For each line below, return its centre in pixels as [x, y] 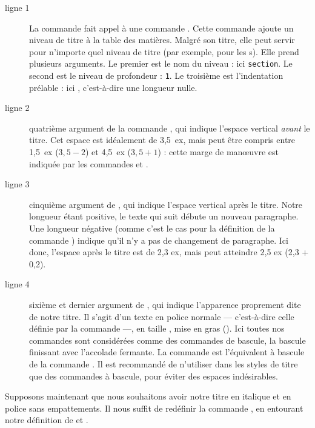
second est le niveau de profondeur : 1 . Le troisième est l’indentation [156, 75]
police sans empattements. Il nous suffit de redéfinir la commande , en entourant [154, 408]
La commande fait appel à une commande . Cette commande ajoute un [161, 28]
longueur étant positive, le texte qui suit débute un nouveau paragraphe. [164, 216]
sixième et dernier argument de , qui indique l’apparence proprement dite [165, 304]
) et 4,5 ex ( [108, 152]
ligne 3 [17, 184]
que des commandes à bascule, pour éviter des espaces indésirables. [154, 376]
